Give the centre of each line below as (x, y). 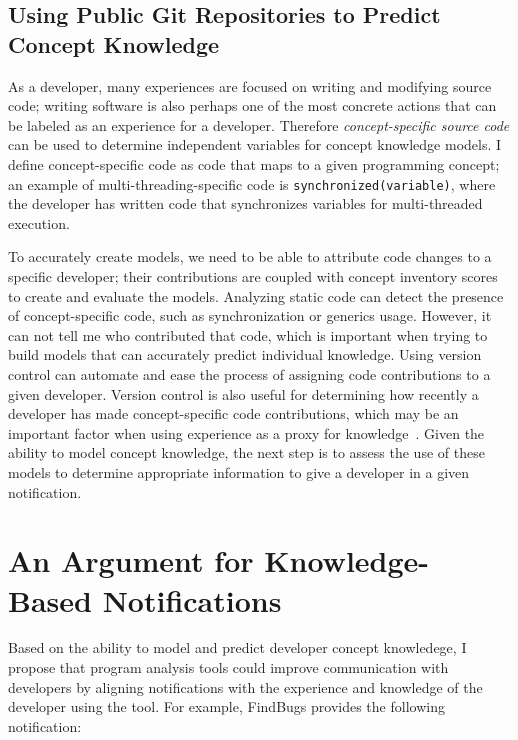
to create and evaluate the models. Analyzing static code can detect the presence (256, 295)
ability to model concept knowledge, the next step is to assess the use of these (246, 452)
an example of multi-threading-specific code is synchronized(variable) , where (252, 183)
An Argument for (131, 560)
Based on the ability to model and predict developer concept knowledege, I (237, 647)
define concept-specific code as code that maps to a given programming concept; (254, 163)
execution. (39, 222)
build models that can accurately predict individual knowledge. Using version (245, 354)
